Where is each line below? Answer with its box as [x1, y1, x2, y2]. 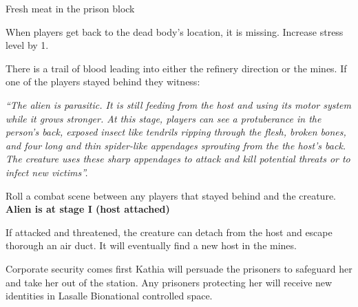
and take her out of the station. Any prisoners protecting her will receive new [6, 275, 333, 289]
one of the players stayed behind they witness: [6, 74, 200, 89]
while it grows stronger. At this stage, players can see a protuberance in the [6, 111, 322, 125]
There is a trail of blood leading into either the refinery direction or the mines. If [6, 61, 347, 75]
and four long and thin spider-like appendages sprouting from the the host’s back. [6, 138, 346, 152]
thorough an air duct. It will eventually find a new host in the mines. [6, 238, 297, 253]
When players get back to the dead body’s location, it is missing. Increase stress [6, 24, 344, 39]
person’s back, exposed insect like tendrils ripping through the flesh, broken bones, [6, 125, 346, 139]
